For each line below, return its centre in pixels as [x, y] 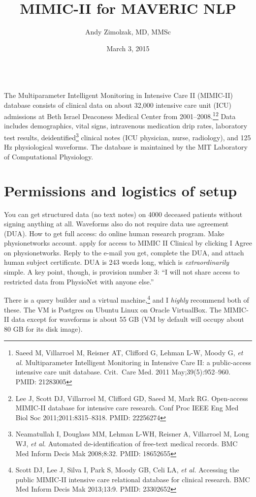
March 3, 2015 [128, 48]
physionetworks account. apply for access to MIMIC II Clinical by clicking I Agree [128, 243]
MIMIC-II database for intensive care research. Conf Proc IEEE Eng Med [127, 408]
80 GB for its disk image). [43, 328]
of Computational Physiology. [49, 156]
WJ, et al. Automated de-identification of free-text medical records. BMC [127, 444]
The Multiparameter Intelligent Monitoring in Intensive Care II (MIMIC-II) [118, 95]
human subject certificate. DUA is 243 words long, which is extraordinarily [117, 262]
